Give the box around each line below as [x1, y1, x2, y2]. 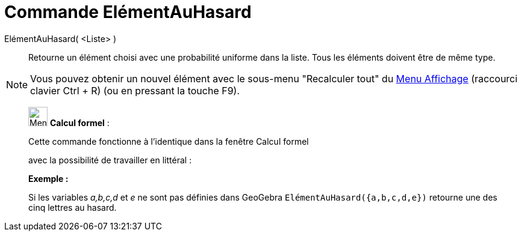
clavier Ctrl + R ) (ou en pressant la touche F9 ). [30, 84, 240, 97]
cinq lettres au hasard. [28, 202, 117, 213]
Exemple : [28, 173, 69, 184]
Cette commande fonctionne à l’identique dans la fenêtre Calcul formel [28, 136, 309, 147]
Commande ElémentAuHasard [4, 2, 252, 22]
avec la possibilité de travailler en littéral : [28, 154, 192, 165]
